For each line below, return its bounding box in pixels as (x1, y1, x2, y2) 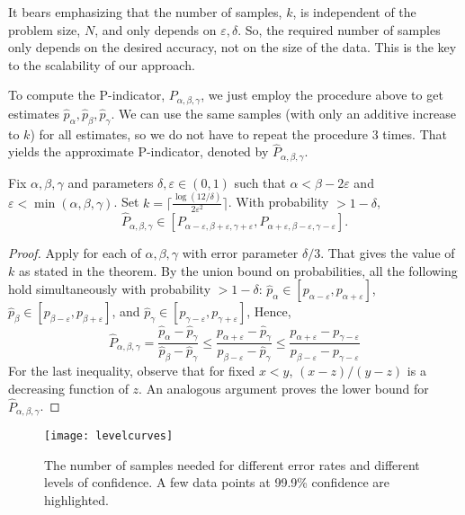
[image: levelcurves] (44, 430, 174, 443)
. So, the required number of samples (237, 20, 441, 39)
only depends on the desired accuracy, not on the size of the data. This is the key (8, 38, 457, 57)
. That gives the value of (320, 244, 455, 262)
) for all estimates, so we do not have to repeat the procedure (30, 124, 369, 143)
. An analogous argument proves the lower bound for (139, 378, 429, 397)
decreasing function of (8, 378, 129, 397)
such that (234, 173, 286, 191)
